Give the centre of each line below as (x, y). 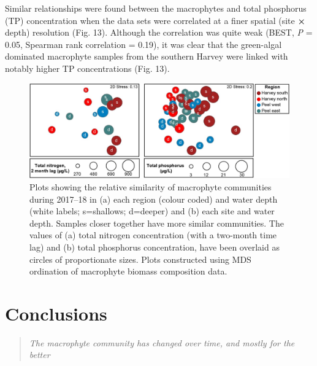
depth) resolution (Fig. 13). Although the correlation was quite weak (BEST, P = (159, 32)
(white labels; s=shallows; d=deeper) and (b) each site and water (152, 211)
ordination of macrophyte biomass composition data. (128, 271)
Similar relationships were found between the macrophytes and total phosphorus (156, 8)
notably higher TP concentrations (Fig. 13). (87, 68)
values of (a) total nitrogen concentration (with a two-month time (153, 235)
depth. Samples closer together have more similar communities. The (157, 223)
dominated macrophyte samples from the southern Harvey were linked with (147, 56)
